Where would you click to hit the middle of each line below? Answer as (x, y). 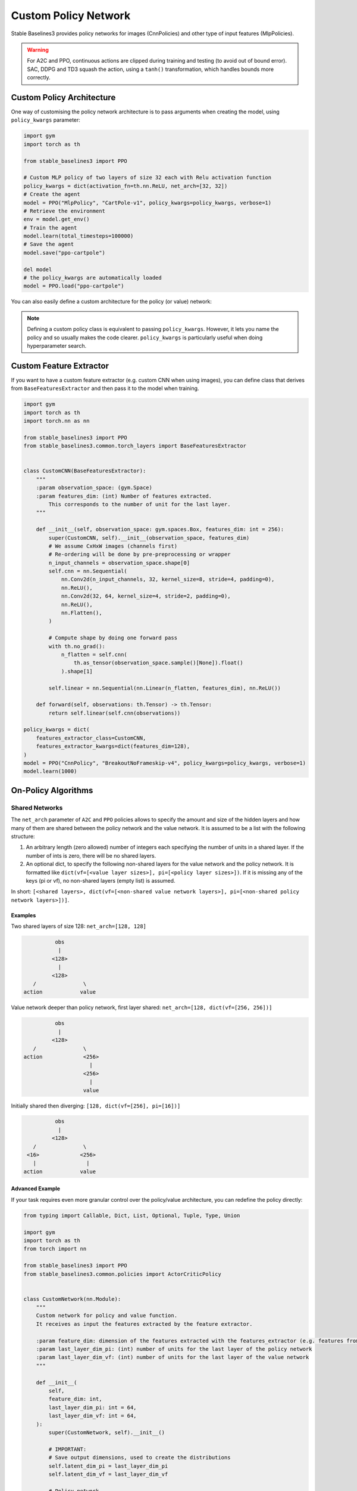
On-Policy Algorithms (52, 790)
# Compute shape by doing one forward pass (113, 638)
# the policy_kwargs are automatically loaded (93, 278)
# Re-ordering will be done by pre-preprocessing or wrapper (140, 554)
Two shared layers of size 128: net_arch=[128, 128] (79, 926)
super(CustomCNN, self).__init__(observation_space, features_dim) (149, 538)
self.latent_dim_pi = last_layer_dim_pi (108, 1466)
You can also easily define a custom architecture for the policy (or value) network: (112, 302)
